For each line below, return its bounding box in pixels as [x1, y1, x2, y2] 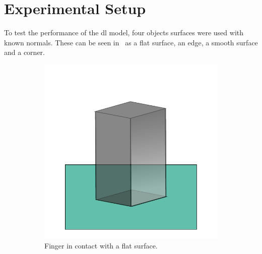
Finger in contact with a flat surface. [44, 240, 158, 251]
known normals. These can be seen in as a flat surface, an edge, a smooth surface [4, 37, 258, 47]
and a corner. [4, 47, 45, 57]
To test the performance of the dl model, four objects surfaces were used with [4, 27, 244, 38]
